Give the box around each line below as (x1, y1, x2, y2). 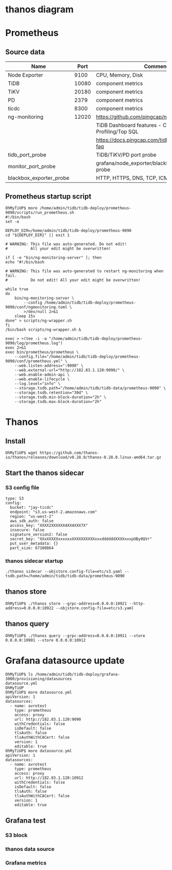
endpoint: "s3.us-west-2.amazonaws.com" (10, 509, 97, 514)
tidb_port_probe (8, 151, 47, 158)
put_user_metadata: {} (10, 541, 58, 546)
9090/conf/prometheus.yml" (5, 359, 63, 364)
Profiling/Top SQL (96, 128, 139, 135)
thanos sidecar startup (5, 557, 63, 564)
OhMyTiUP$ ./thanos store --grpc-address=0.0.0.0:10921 (5, 601, 127, 606)
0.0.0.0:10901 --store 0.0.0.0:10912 (5, 637, 86, 643)
